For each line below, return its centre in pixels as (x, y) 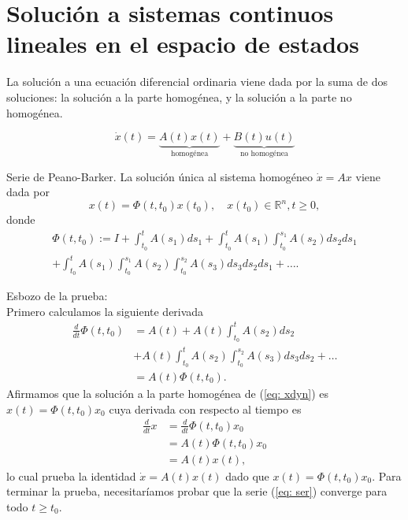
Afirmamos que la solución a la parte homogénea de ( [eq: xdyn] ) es (168, 393)
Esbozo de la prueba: (57, 296)
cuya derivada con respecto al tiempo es (205, 409)
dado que (247, 475)
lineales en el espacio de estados (183, 44)
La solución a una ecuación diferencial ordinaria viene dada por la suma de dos (197, 82)
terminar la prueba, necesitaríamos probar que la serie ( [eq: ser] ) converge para (197, 491)
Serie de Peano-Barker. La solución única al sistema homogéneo (160, 176)
